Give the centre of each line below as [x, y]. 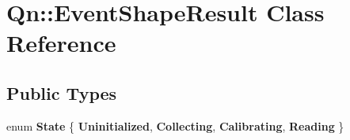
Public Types [62, 92]
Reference [61, 43]
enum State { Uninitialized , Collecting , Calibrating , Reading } [175, 125]
